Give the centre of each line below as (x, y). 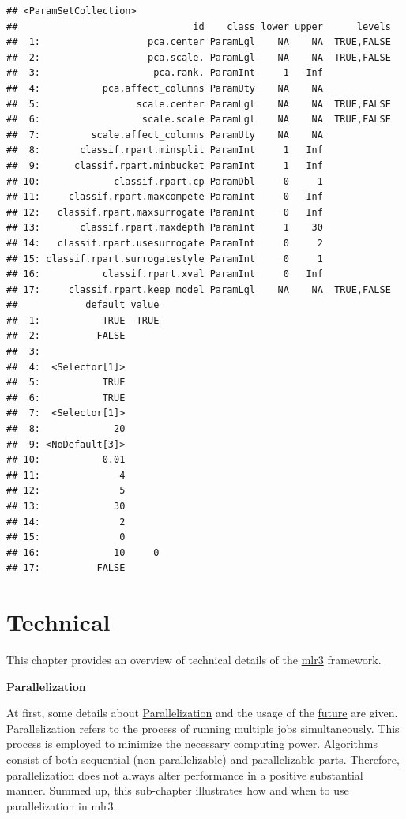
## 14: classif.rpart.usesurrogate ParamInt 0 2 (165, 243)
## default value (83, 305)
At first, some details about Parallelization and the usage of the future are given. (202, 713)
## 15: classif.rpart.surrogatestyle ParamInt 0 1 (165, 259)
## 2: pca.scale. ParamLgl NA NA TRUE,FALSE (199, 57)
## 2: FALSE (66, 336)
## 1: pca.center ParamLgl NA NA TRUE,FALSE (199, 42)
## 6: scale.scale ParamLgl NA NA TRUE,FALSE (199, 120)
